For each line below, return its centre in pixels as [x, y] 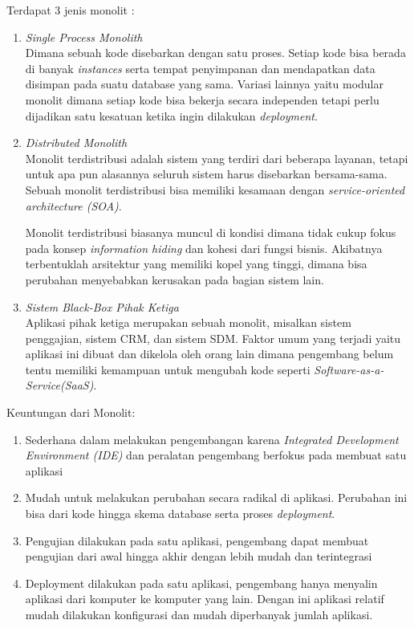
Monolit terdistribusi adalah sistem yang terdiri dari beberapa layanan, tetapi [217, 158]
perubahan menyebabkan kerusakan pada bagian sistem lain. [175, 279]
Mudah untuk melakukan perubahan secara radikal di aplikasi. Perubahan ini [216, 498]
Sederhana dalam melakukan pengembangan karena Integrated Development [212, 439]
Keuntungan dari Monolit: [71, 412]
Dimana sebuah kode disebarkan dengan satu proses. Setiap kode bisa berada [215, 53]
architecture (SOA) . [73, 205]
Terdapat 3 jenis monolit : [71, 10]
